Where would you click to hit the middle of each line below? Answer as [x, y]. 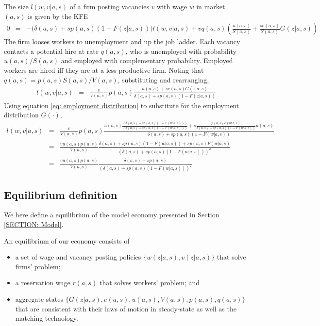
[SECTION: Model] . [34, 224]
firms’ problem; [38, 266]
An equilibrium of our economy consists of [67, 240]
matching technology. [47, 318]
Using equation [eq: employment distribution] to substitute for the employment [122, 105]
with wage [172, 6]
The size [16, 6]
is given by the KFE [58, 16]
